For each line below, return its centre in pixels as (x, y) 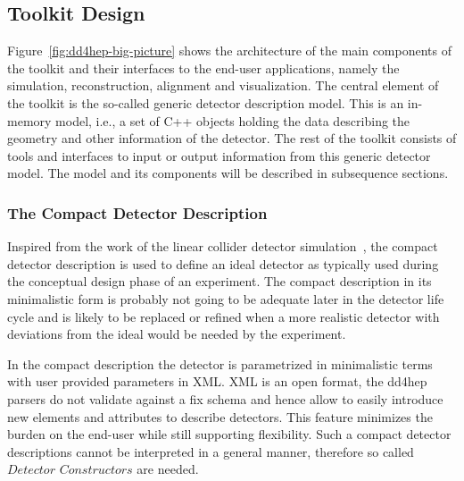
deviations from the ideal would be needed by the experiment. (177, 334)
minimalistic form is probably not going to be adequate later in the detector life (226, 298)
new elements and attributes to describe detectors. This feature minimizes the (220, 416)
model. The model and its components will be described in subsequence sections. (228, 173)
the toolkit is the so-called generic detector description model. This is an (206, 102)
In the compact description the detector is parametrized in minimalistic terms (220, 363)
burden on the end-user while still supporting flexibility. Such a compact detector (229, 434)
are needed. (168, 469)
